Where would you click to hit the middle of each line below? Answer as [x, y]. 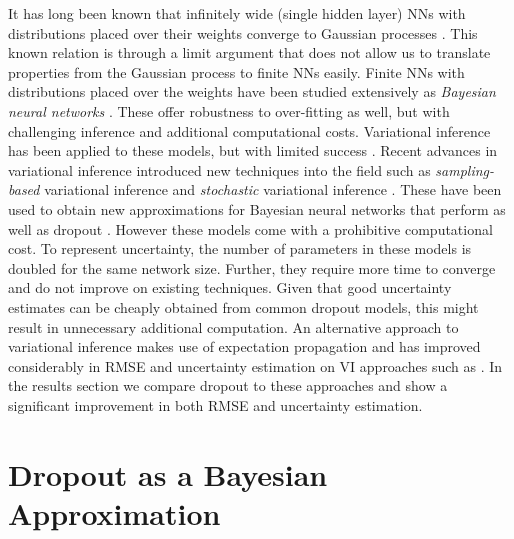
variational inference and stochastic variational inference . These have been [273, 189]
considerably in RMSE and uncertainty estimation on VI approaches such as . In [255, 365]
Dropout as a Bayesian [168, 473]
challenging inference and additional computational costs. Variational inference [249, 130]
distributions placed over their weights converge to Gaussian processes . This [243, 32]
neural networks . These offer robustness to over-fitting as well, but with [229, 110]
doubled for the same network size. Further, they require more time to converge [252, 267]
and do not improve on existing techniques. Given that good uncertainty [230, 287]
